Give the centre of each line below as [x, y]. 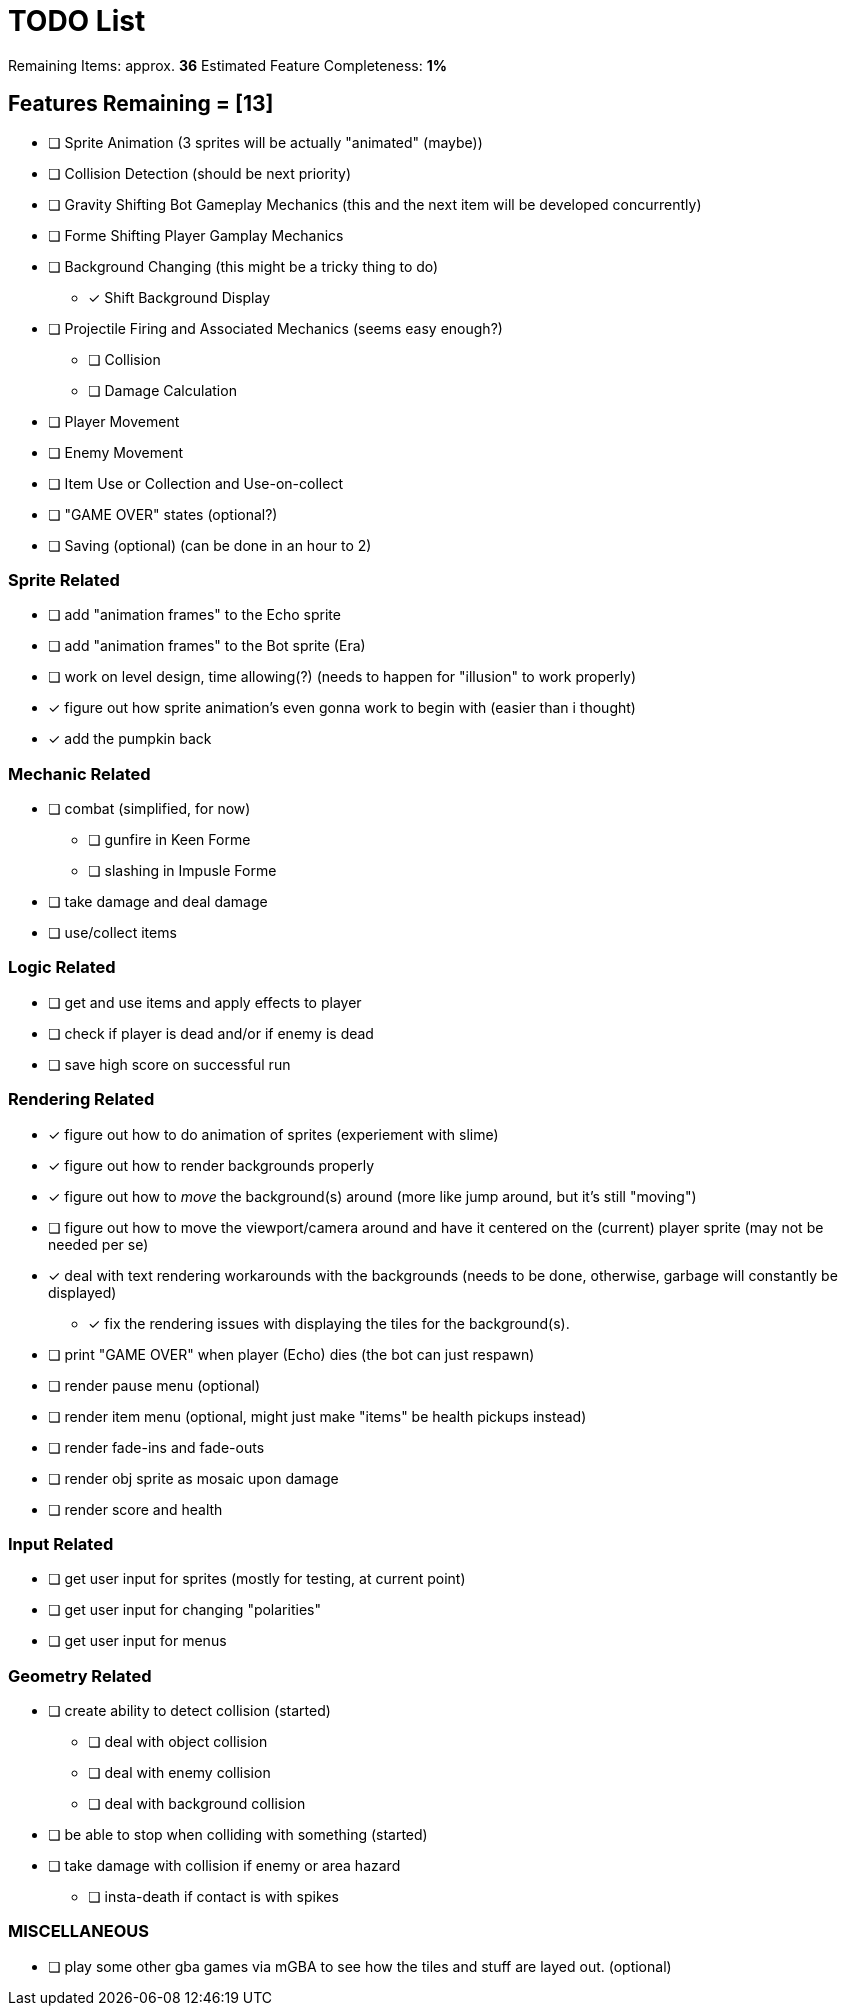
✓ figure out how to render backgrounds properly [211, 1165]
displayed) [82, 1292]
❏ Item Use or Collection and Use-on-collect [195, 483]
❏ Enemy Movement [116, 452]
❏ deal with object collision [178, 1742]
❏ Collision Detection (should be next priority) [200, 173]
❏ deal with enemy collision [179, 1773]
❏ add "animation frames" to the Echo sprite [194, 615]
